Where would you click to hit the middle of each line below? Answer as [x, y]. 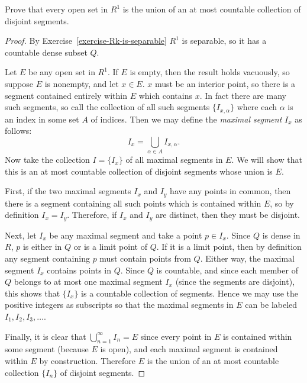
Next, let [21, 235]
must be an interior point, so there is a [225, 83]
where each [257, 107]
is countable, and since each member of [227, 270]
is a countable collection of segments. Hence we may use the [190, 293]
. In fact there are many [243, 95]
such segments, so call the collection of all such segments [107, 107]
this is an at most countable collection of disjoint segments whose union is [139, 171]
